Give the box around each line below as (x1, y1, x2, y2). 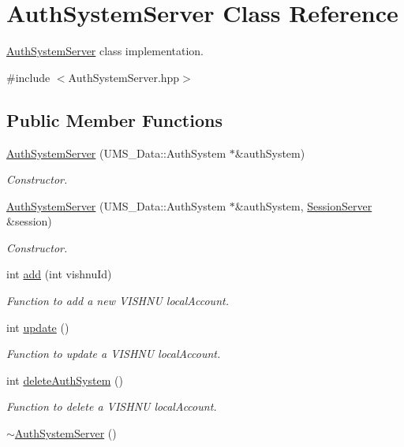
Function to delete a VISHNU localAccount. (6, 398, 217, 415)
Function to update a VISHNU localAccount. (6, 345, 221, 362)
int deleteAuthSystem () (6, 371, 123, 388)
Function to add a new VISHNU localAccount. (6, 292, 229, 309)
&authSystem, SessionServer (234, 197, 372, 214)
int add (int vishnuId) (6, 266, 112, 282)
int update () (6, 318, 69, 335)
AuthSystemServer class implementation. (6, 43, 204, 59)
